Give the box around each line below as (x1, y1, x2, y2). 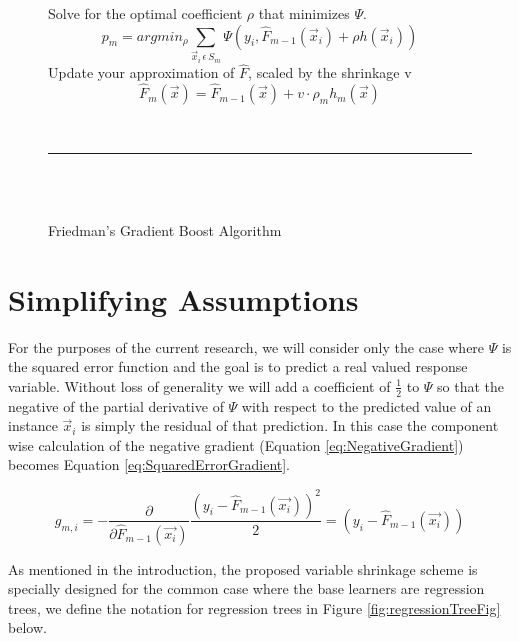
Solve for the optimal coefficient (48, 3, 243, 23)
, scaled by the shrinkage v (248, 62, 412, 83)
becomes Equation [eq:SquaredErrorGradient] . (8, 454, 291, 475)
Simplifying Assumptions (8, 278, 359, 319)
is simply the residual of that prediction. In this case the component (81, 415, 499, 436)
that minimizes (258, 3, 350, 23)
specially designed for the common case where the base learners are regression (8, 578, 485, 599)
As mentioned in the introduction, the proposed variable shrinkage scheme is (8, 558, 478, 579)
